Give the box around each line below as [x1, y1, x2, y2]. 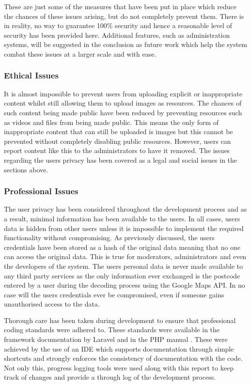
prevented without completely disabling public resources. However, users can [4, 136, 231, 146]
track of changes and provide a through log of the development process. [4, 372, 216, 382]
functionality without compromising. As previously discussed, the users [4, 232, 215, 243]
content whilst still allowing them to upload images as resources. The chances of [4, 98, 242, 108]
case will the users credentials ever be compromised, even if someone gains [4, 289, 224, 299]
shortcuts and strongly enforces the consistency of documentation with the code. [4, 353, 243, 363]
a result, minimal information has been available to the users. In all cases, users [4, 213, 240, 223]
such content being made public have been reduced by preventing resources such [4, 107, 242, 117]
